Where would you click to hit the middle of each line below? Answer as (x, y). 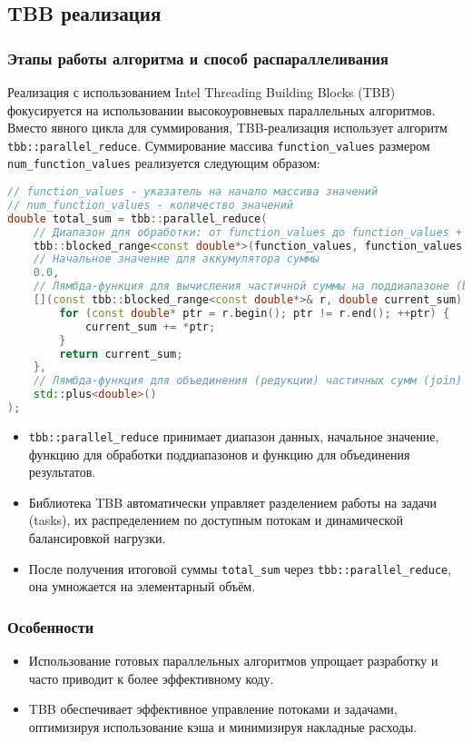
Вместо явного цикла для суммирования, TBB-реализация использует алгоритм (227, 128)
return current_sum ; (121, 354)
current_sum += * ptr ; (150, 326)
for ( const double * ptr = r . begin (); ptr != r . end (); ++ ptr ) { (255, 313)
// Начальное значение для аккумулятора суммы (176, 259)
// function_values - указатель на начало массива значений (193, 192)
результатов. (62, 472)
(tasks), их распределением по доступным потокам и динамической (216, 520)
